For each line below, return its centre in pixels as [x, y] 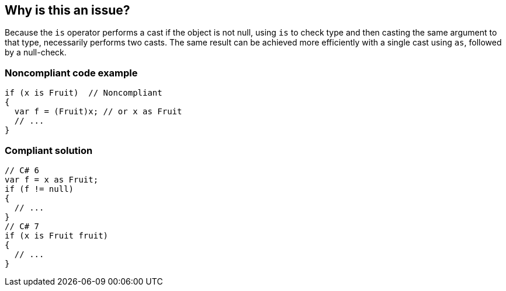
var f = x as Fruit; [52, 179]
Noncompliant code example [71, 73]
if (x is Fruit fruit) [57, 235]
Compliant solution [49, 150]
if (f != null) [39, 189]
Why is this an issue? [67, 10]
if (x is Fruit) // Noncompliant [84, 93]
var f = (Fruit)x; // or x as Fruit [98, 112]
